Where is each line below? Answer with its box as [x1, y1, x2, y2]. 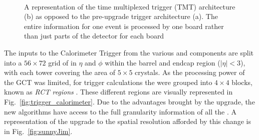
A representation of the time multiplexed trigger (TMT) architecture [24, 1, 235, 11]
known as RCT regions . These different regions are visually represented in [4, 86, 233, 97]
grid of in [48, 57, 77, 67]
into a [4, 57, 22, 67]
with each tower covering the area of [4, 67, 116, 77]
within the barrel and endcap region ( [105, 57, 220, 67]
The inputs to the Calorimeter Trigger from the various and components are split [4, 47, 253, 57]
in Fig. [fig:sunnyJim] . [4, 125, 73, 136]
